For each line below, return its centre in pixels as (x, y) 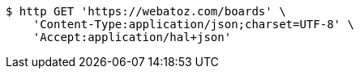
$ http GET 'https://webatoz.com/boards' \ (146, 11)
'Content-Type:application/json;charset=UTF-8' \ (193, 24)
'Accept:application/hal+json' (132, 37)
